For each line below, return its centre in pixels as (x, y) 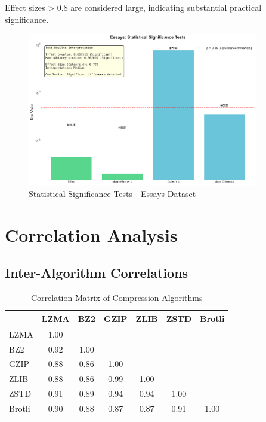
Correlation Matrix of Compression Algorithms (117, 298)
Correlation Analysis (91, 234)
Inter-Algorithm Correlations (97, 273)
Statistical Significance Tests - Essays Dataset (112, 194)
